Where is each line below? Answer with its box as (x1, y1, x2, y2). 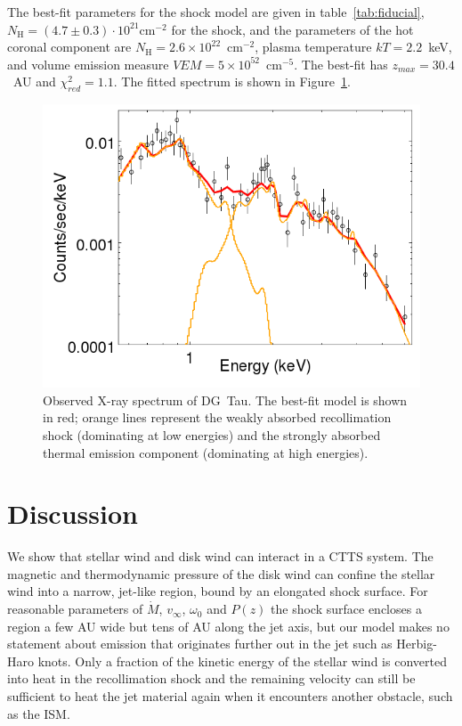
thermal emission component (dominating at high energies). (43, 443, 369, 461)
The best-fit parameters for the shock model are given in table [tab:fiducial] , (7, 3, 425, 20)
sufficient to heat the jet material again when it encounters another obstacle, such (7, 687, 453, 706)
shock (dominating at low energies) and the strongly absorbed (43, 425, 381, 444)
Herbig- (396, 634, 437, 653)
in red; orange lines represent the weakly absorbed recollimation (43, 408, 392, 427)
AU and (12, 72, 56, 91)
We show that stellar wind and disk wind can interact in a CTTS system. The (7, 547, 434, 566)
